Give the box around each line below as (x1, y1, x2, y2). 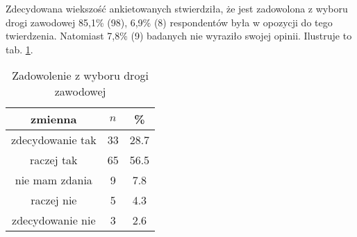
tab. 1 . (6, 42, 33, 56)
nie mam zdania (15, 172, 92, 188)
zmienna (31, 111, 77, 128)
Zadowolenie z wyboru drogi (12, 67, 149, 84)
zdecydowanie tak (11, 132, 97, 148)
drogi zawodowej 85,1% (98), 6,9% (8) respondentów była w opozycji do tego (6, 15, 333, 29)
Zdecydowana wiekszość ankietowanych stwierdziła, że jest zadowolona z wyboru (6, 1, 348, 15)
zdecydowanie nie (12, 212, 96, 229)
